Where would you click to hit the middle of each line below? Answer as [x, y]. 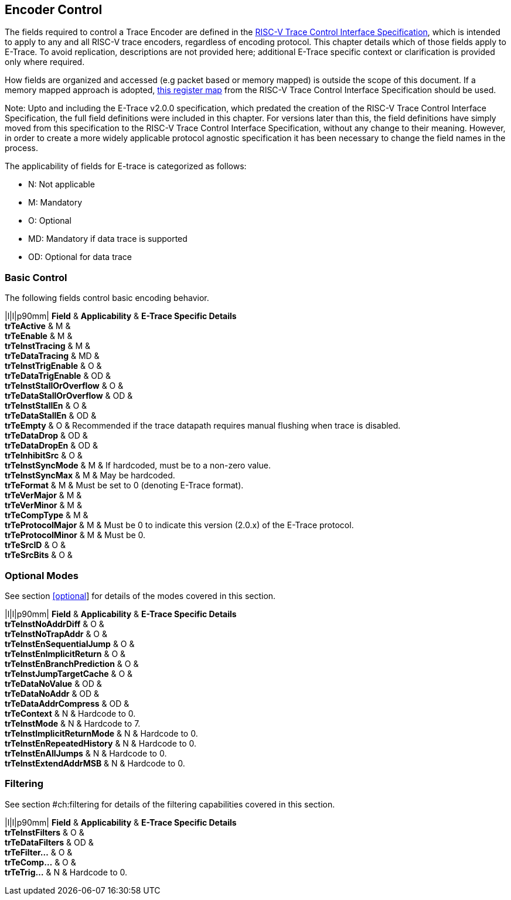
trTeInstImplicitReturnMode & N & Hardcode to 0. [101, 733]
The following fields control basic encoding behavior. [107, 298]
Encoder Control [54, 10]
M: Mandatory [55, 203]
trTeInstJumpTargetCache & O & [69, 673]
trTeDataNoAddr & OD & [52, 693]
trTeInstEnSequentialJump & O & [70, 644]
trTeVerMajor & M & [43, 495]
